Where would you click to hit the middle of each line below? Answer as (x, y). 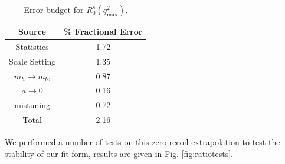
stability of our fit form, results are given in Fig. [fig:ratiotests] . (119, 153)
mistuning (32, 105)
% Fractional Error (103, 31)
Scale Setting (32, 61)
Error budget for (54, 9)
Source (32, 31)
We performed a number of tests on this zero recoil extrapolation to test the (142, 142)
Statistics (32, 46)
